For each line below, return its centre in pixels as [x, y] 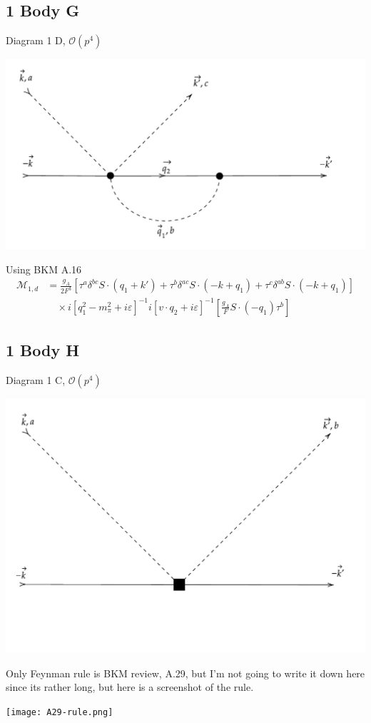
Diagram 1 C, [36, 380]
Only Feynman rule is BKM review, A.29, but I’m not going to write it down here [185, 673]
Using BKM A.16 [44, 269]
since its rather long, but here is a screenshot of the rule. [130, 687]
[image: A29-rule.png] [60, 712]
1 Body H [43, 350]
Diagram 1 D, [36, 40]
